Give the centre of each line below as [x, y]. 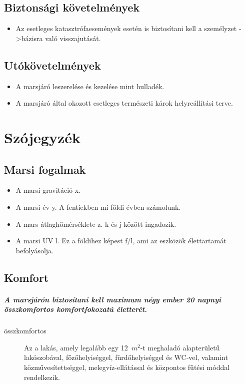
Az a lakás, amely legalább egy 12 [76, 347]
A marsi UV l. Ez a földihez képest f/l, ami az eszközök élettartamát [121, 241]
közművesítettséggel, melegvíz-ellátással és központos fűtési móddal [127, 367]
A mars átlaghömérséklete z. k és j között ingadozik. [96, 224]
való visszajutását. [73, 38]
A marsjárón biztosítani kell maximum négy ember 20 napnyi [113, 299]
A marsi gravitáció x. [48, 190]
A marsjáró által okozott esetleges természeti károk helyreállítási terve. [124, 103]
